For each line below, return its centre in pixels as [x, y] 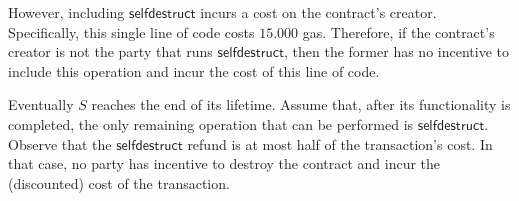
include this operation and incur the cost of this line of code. [194, 70]
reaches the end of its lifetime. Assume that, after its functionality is [301, 104]
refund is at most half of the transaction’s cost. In [340, 143]
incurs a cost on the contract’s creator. [318, 12]
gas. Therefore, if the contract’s [398, 31]
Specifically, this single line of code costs [131, 31]
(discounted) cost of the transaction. [119, 182]
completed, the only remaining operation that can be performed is [211, 123]
